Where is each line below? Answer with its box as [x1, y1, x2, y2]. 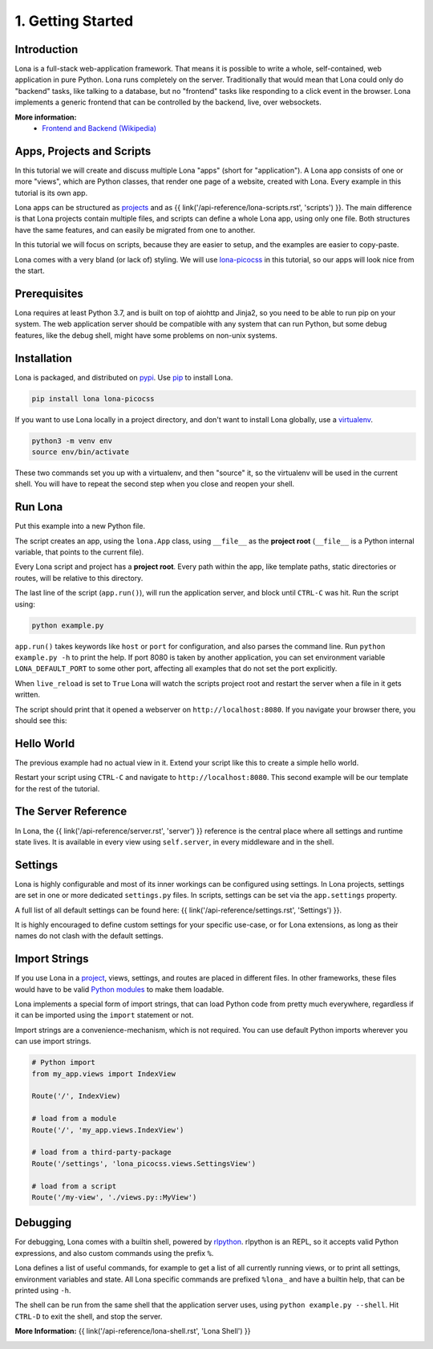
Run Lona [14, 500, 63, 514]
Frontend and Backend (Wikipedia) [42, 124, 156, 133]
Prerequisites [14, 286, 83, 300]
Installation [14, 351, 72, 365]
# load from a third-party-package [31, 1148, 172, 1157]
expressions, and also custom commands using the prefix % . [14, 1248, 214, 1258]
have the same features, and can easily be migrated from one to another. [14, 225, 256, 234]
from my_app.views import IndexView [31, 1069, 176, 1079]
